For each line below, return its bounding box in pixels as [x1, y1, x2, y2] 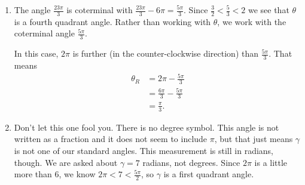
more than [14, 168, 52, 180]
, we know [59, 168, 96, 180]
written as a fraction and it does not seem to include [14, 132, 208, 145]
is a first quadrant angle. [163, 168, 254, 180]
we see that [248, 4, 289, 16]
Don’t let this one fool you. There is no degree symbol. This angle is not [14, 121, 279, 133]
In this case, [14, 47, 59, 60]
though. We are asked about [14, 156, 118, 168]
